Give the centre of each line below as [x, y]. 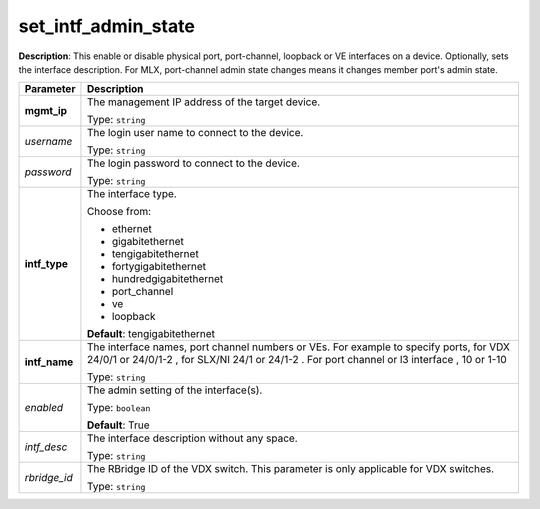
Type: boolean [118, 408]
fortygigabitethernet [159, 267]
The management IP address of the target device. [203, 102]
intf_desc [46, 447]
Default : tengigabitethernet [150, 334]
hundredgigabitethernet [167, 279]
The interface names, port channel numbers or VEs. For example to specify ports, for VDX [298, 347]
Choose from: [119, 212]
